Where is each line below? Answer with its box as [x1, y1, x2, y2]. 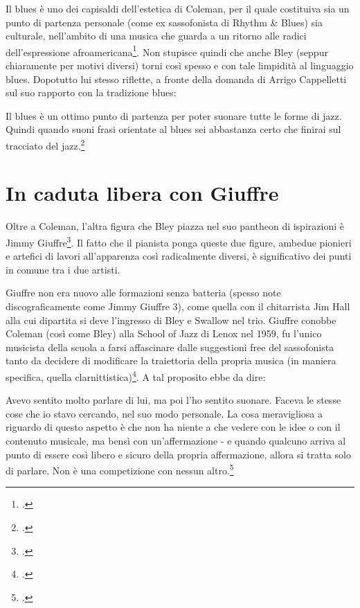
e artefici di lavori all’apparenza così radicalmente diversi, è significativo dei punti [6, 249, 352, 263]
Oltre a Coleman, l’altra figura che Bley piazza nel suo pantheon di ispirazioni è [6, 219, 344, 233]
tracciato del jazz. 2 [6, 136, 85, 152]
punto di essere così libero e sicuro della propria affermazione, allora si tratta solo [6, 447, 351, 461]
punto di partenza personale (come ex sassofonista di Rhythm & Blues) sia [6, 15, 323, 29]
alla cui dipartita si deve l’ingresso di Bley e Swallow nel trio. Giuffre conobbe [6, 312, 336, 327]
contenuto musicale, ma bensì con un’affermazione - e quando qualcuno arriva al [6, 433, 346, 447]
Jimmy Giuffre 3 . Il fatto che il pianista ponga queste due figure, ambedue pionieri [6, 233, 352, 249]
